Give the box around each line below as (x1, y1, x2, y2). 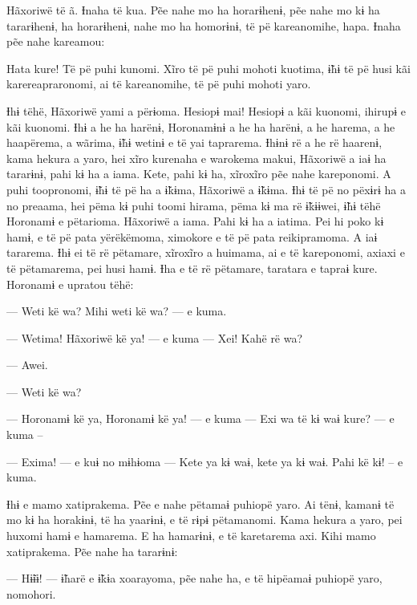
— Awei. (6, 356, 48, 373)
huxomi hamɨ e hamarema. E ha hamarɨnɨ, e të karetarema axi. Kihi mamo (6, 527, 376, 544)
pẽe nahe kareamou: (6, 33, 105, 50)
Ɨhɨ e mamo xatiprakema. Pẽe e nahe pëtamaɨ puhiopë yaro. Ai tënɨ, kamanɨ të (6, 495, 395, 512)
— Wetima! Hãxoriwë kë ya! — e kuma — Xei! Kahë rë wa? (6, 329, 303, 346)
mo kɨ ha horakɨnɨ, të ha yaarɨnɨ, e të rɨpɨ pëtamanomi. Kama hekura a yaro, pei (6, 511, 403, 528)
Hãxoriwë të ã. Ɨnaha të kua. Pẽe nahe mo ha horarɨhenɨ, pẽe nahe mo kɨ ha (6, 2, 380, 18)
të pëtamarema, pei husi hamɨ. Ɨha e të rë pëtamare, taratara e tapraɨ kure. (6, 259, 378, 276)
